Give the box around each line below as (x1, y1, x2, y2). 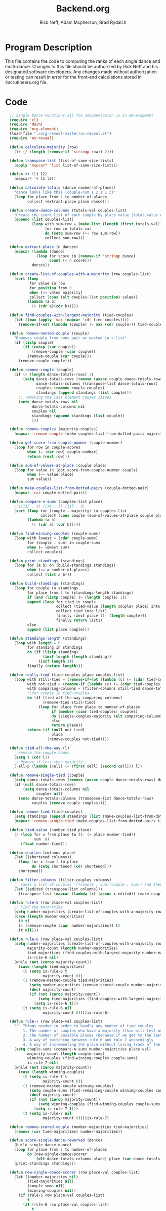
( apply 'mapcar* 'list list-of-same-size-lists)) (14, 163, 119, 168)
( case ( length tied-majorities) (18, 964, 85, 969)
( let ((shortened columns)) (14, 855, 72, 860)
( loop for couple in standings (14, 585, 79, 590)
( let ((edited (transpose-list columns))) (14, 886, 103, 892)
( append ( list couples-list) (14, 217, 74, 222)
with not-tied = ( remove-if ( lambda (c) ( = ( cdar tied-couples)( (27, 681, 165, 687)
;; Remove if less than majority (14, 759, 83, 764)
